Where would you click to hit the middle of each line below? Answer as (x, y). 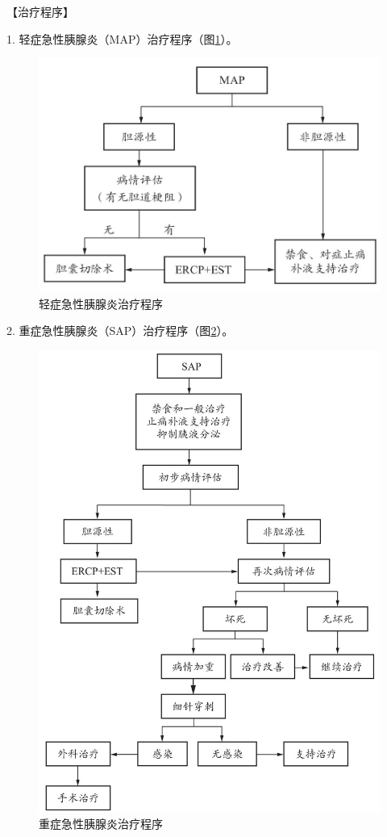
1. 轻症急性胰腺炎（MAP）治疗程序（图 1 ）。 (122, 38)
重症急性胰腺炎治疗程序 (101, 824)
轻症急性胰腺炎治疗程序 (101, 303)
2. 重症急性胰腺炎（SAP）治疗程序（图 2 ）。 (120, 331)
